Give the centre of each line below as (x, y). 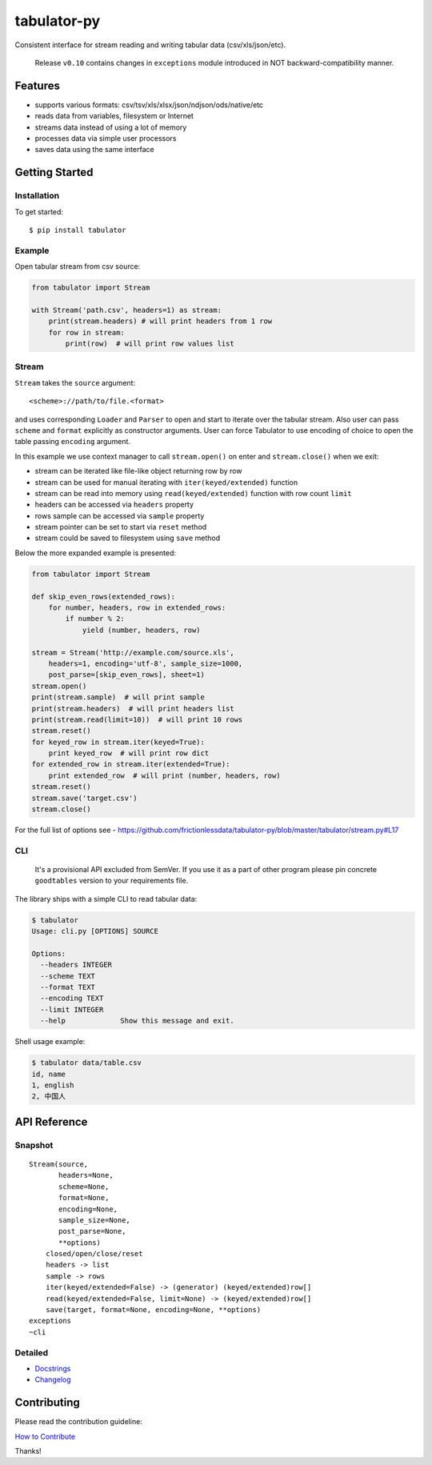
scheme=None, (84, 1187)
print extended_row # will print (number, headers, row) (164, 775)
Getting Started (54, 172)
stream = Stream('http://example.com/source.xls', (133, 652)
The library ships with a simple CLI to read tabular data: (106, 899)
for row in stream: (87, 332)
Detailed (32, 1352)
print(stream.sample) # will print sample (118, 697)
